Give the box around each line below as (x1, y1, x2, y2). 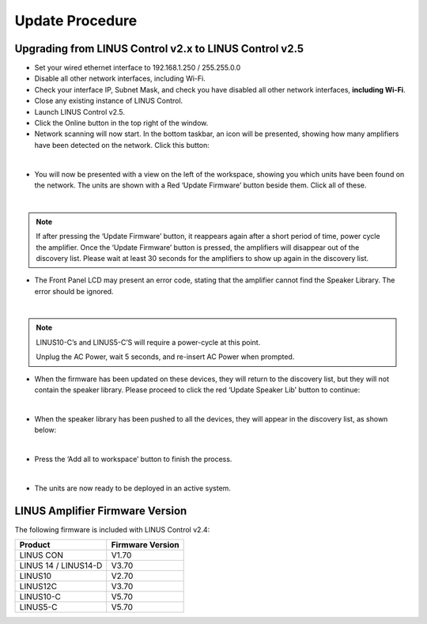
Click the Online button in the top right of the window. (34, 119, 209, 128)
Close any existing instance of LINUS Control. (34, 96, 183, 106)
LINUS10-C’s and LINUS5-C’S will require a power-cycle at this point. (36, 337, 261, 347)
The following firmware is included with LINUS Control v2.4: (14, 524, 210, 534)
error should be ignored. (34, 286, 114, 296)
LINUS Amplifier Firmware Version (14, 504, 187, 517)
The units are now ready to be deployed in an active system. (34, 483, 231, 493)
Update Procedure (14, 12, 138, 29)
